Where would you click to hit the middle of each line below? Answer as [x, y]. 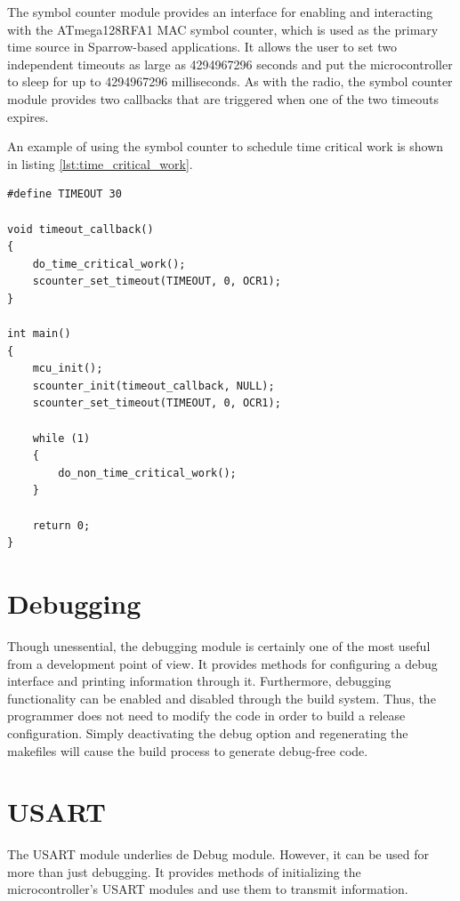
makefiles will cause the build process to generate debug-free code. [188, 750]
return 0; [61, 525]
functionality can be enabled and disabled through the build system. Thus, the [222, 698]
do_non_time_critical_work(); [147, 473]
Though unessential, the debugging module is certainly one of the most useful [219, 645]
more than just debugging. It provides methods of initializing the [184, 871]
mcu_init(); [68, 369]
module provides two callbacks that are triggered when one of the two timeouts [223, 98]
